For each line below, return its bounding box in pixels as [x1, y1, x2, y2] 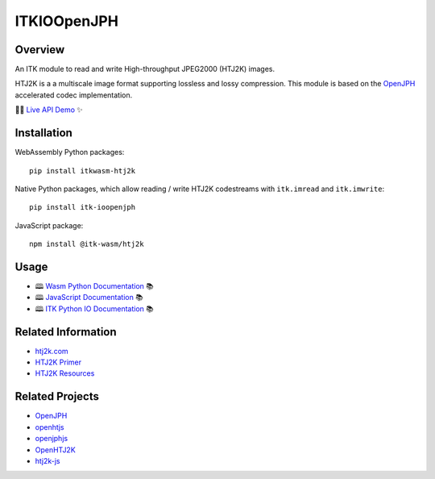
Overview [14, 43, 65, 56]
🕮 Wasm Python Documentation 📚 [35, 281, 154, 290]
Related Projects [14, 389, 100, 403]
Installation [14, 126, 72, 140]
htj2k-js [35, 456, 60, 465]
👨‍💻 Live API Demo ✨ [14, 105, 84, 115]
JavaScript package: [14, 220, 84, 230]
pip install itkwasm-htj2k [29, 166, 136, 175]
